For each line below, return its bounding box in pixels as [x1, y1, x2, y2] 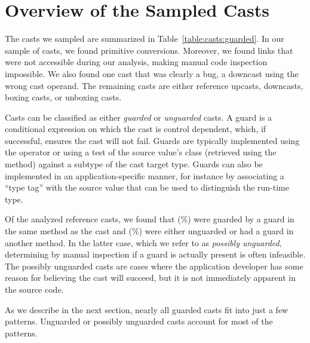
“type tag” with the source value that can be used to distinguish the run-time [5, 181, 289, 194]
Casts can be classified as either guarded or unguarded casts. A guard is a [5, 111, 272, 123]
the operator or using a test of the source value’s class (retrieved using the [5, 146, 277, 158]
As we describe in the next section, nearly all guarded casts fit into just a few [5, 303, 288, 316]
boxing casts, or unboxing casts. [5, 91, 122, 103]
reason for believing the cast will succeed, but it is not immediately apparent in [5, 271, 296, 284]
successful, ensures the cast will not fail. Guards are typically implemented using [5, 134, 300, 146]
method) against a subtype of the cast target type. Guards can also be [5, 158, 263, 170]
